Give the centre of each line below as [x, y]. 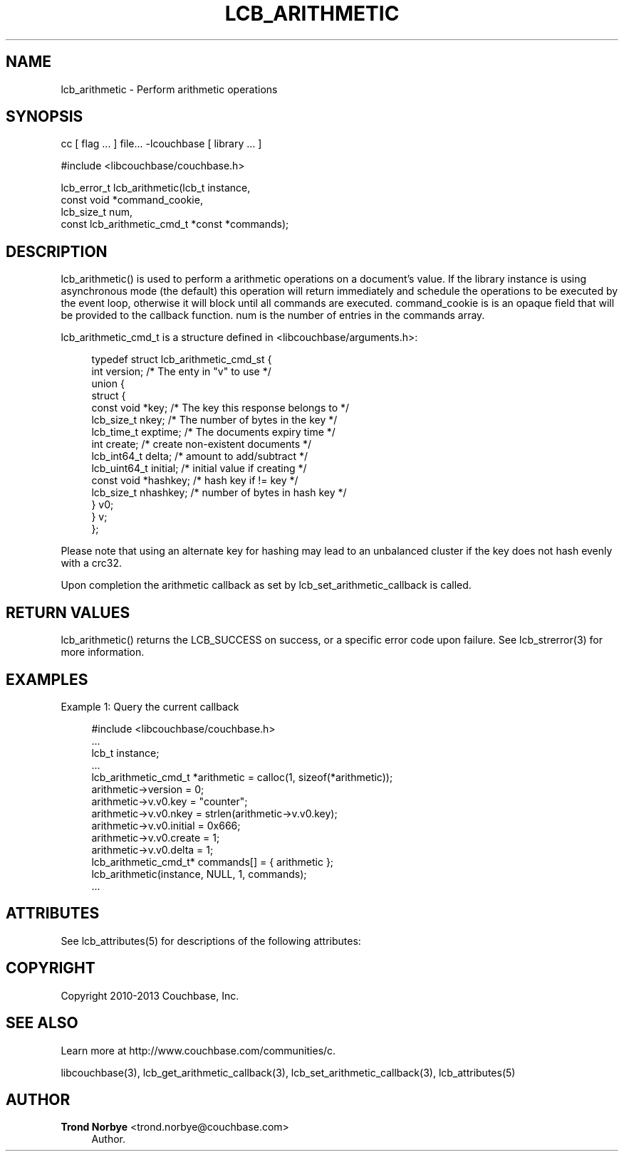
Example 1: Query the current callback [150, 706]
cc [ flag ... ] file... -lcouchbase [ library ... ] [161, 144]
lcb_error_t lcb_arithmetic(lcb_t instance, [156, 188]
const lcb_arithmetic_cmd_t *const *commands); [175, 224]
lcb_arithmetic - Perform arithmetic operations [169, 89]
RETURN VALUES [68, 612]
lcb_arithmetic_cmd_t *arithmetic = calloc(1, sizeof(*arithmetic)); [242, 777]
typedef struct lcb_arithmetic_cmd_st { [182, 360]
